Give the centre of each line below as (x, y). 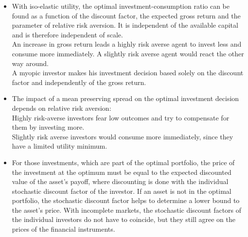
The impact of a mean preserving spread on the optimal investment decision (125, 98)
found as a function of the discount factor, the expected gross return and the (126, 15)
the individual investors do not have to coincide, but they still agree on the (124, 219)
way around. (30, 63)
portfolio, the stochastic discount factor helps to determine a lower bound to (126, 200)
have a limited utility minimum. (60, 146)
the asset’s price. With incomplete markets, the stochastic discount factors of (127, 210)
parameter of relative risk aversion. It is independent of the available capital (125, 25)
